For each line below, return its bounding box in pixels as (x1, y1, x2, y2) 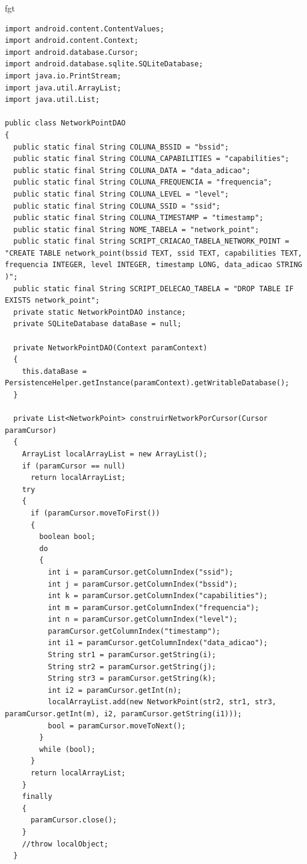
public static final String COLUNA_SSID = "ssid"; (13, 201, 220, 210)
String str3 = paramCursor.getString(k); (48, 674, 216, 683)
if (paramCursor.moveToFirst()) (30, 508, 160, 517)
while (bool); (39, 745, 96, 754)
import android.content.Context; (5, 36, 138, 45)
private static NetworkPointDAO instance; (13, 307, 186, 317)
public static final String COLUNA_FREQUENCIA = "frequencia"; (13, 178, 272, 187)
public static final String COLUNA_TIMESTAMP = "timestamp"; (13, 213, 264, 222)
